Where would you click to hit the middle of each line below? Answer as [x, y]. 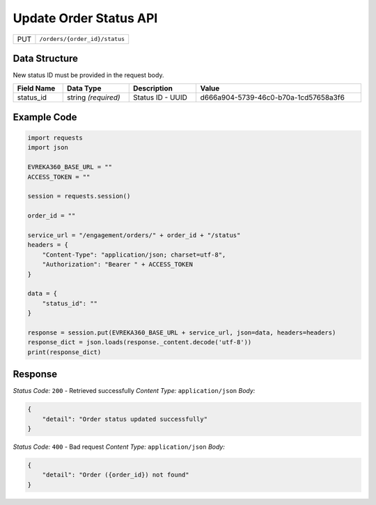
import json [48, 147]
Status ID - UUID [160, 97]
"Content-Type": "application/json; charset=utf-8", [134, 255]
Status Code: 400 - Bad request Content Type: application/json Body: [119, 447]
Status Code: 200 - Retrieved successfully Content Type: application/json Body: [134, 391]
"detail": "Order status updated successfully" [125, 419]
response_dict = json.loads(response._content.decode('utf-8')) [140, 342]
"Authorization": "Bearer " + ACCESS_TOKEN [117, 265]
